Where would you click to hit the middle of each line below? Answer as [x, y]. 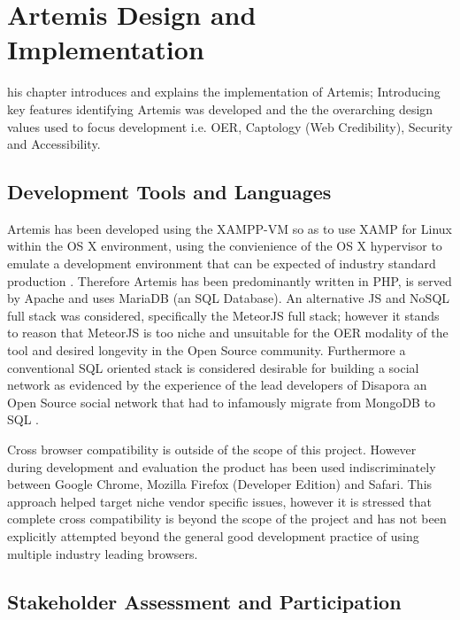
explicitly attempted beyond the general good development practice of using [213, 535]
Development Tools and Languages [169, 192]
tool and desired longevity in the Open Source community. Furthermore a [207, 350]
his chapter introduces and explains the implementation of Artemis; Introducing [224, 92]
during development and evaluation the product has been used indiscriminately [222, 466]
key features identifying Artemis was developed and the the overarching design [220, 108]
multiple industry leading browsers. [103, 553]
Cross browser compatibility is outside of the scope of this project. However [212, 449]
